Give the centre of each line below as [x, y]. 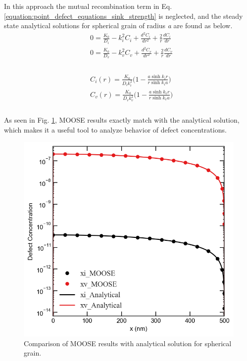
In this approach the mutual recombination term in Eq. [88, 6]
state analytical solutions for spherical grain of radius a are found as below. [118, 25]
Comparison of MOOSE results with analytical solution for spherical [128, 343]
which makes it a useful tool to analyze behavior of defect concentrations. [115, 130]
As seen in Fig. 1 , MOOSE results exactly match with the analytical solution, [122, 120]
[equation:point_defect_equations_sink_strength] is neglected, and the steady [123, 16]
